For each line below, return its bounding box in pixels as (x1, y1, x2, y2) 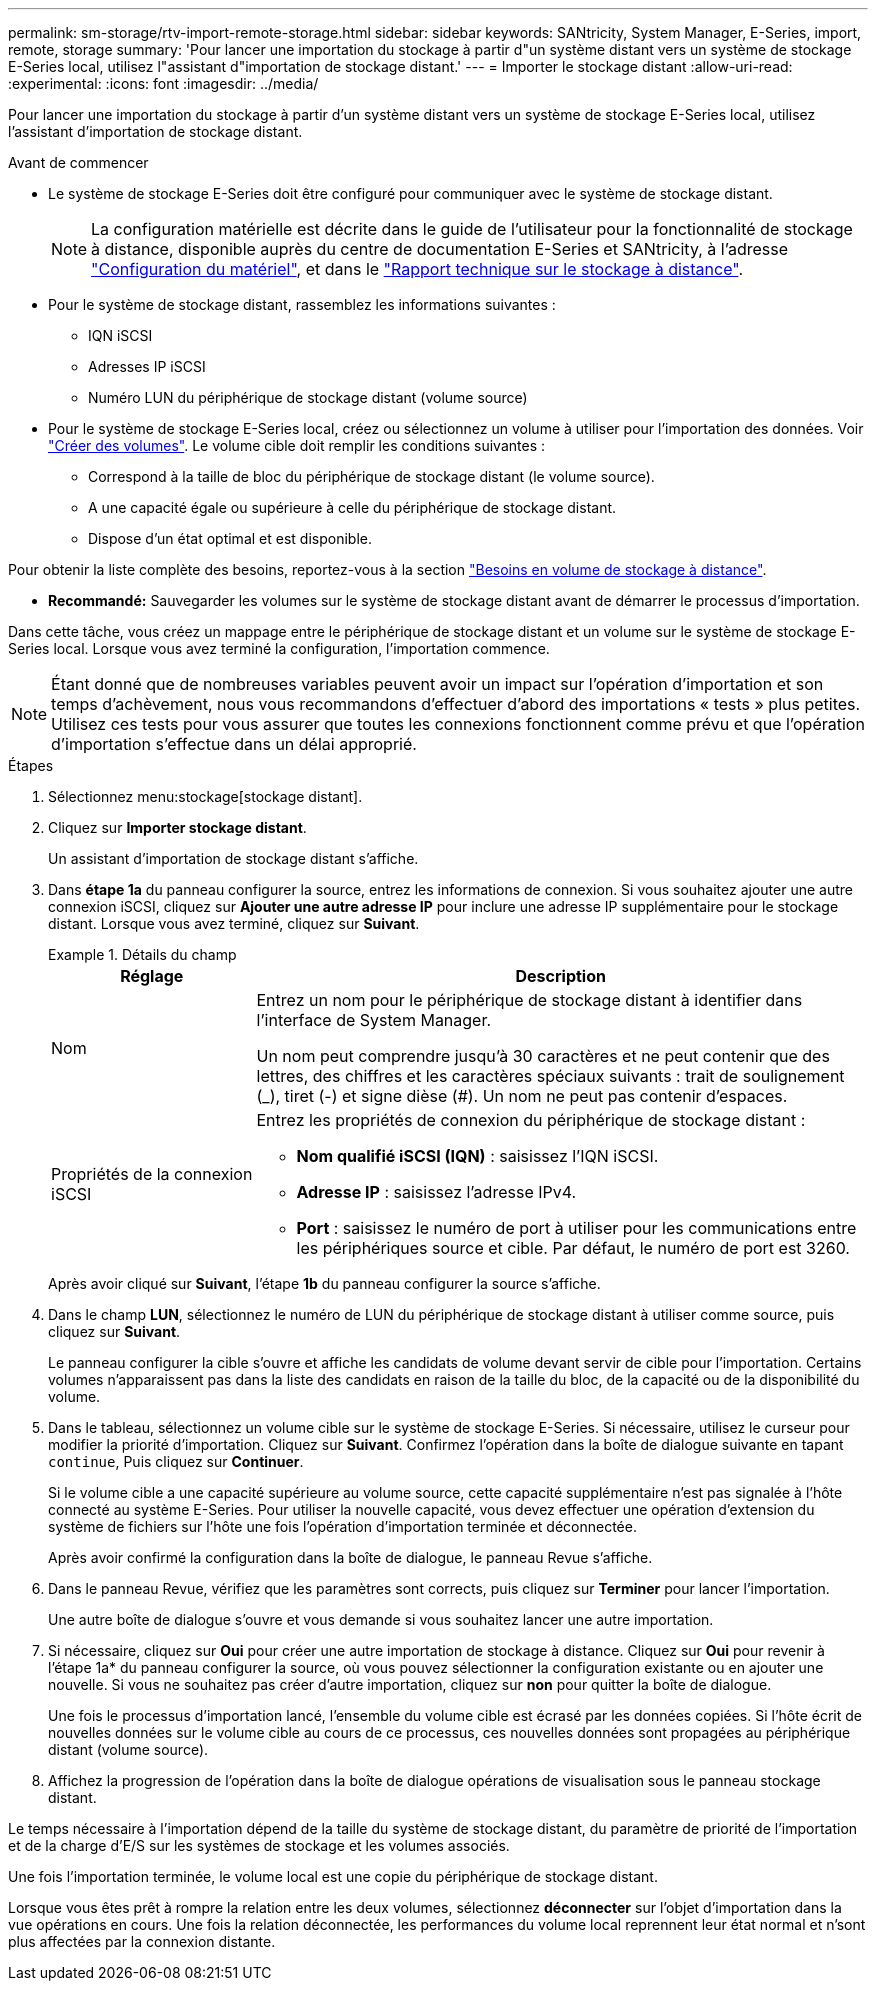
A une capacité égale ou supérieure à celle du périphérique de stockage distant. (88, 499, 617, 516)
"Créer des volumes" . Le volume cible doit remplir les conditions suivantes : (48, 437, 546, 454)
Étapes (8, 757, 54, 774)
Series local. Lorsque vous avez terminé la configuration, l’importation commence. (8, 640, 550, 657)
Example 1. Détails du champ (48, 946, 237, 963)
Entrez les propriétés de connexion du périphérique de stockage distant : (256, 1110, 806, 1130)
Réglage (120, 966, 184, 986)
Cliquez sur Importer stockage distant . (48, 819, 307, 836)
